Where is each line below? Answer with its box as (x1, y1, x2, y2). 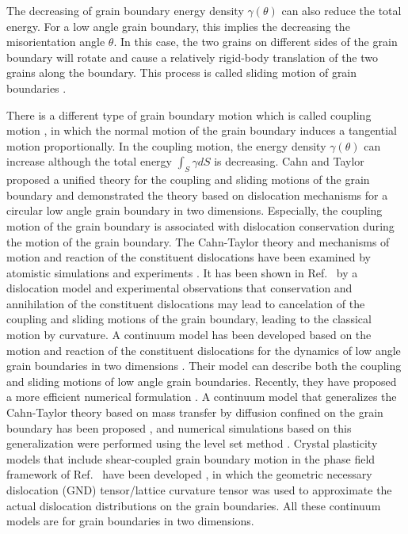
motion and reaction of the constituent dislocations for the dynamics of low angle (6, 341, 401, 358)
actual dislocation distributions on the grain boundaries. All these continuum (6, 497, 381, 513)
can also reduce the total (281, 2, 402, 18)
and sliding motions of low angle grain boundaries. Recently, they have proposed (6, 372, 397, 389)
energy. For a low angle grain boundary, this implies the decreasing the (6, 17, 350, 34)
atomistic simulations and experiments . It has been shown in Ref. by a (6, 264, 358, 280)
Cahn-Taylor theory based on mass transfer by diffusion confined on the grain (6, 404, 383, 421)
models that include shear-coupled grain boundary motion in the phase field (6, 450, 376, 467)
